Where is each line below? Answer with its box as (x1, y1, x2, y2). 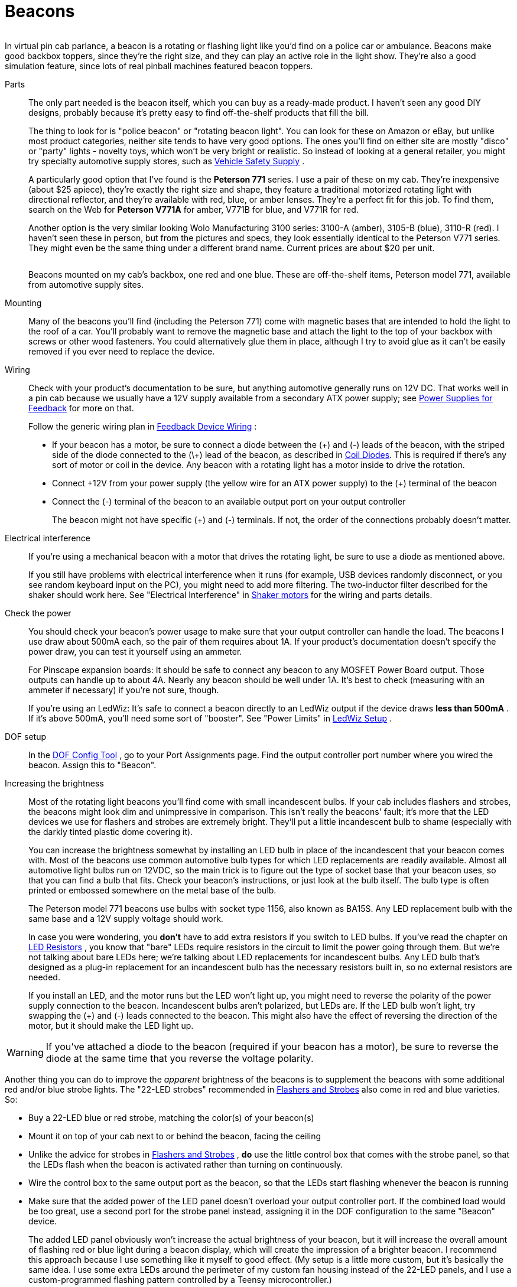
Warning (6, 1046, 44, 1058)
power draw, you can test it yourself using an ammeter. (28, 646, 242, 656)
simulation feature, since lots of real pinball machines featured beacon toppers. (5, 60, 313, 71)
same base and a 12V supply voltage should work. (28, 913, 223, 924)
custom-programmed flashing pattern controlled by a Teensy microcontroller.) (28, 1274, 332, 1285)
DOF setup (5, 731, 46, 742)
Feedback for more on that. (28, 402, 134, 413)
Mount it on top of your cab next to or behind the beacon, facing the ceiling (28, 1130, 321, 1141)
